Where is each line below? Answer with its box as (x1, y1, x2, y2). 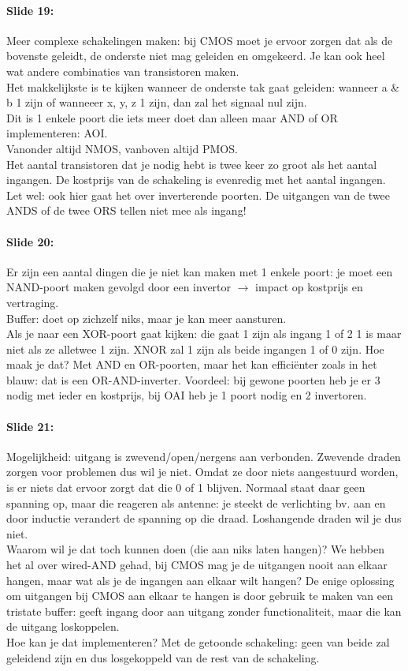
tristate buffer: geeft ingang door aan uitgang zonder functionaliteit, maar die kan (6, 602, 402, 619)
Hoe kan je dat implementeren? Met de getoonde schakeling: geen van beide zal (6, 633, 390, 650)
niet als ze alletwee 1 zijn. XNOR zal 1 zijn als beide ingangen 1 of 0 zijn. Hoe (6, 340, 384, 357)
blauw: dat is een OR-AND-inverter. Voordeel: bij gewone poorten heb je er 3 (6, 371, 380, 388)
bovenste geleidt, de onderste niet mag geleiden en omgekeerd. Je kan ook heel (6, 47, 385, 64)
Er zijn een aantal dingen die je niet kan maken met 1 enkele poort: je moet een (6, 263, 393, 279)
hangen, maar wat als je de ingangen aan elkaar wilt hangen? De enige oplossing (6, 572, 395, 588)
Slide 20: (6, 233, 54, 249)
